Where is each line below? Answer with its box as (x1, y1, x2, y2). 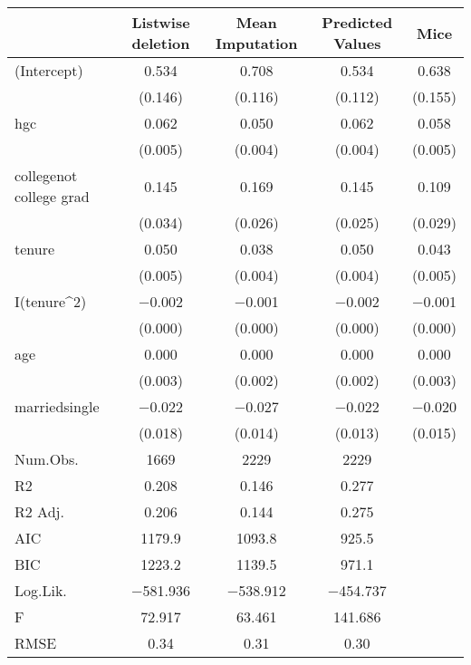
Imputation (215, 33, 298, 53)
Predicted (322, 12, 393, 33)
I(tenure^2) (14, 291, 87, 312)
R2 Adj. (14, 501, 64, 522)
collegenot (14, 165, 78, 186)
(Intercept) (14, 60, 83, 81)
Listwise (131, 12, 190, 33)
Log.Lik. (14, 580, 67, 601)
